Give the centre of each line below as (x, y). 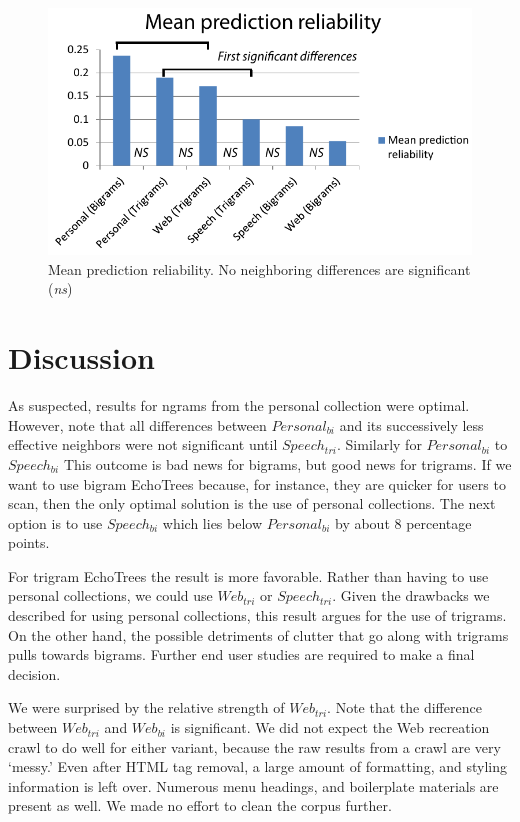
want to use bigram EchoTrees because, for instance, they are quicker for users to (257, 483)
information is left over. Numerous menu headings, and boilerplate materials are (253, 785)
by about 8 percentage (403, 522)
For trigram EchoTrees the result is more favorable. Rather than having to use (248, 575)
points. (29, 542)
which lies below (212, 522)
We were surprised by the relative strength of (146, 707)
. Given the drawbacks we (411, 595)
